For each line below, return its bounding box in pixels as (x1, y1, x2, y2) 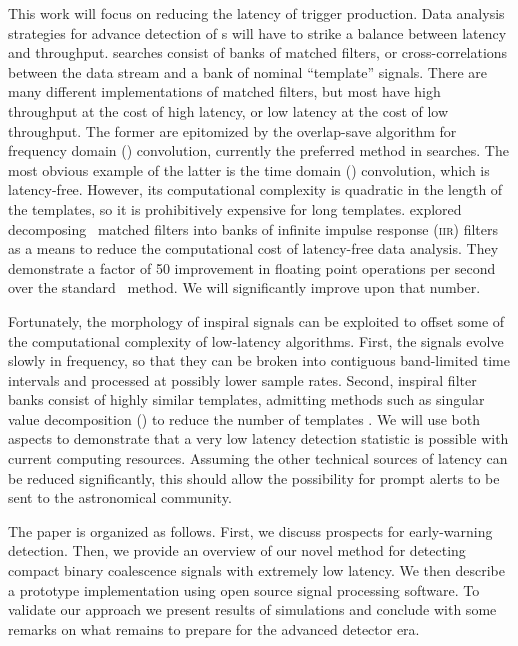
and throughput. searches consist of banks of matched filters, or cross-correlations (8, 42, 508, 63)
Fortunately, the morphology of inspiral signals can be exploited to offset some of (8, 310, 505, 331)
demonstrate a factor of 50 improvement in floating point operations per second (8, 257, 496, 278)
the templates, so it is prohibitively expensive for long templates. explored (8, 198, 462, 219)
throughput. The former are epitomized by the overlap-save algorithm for (8, 120, 457, 141)
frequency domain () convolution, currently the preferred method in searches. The (8, 140, 509, 161)
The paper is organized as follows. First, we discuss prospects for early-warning (8, 520, 493, 541)
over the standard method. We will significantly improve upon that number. (8, 277, 481, 298)
